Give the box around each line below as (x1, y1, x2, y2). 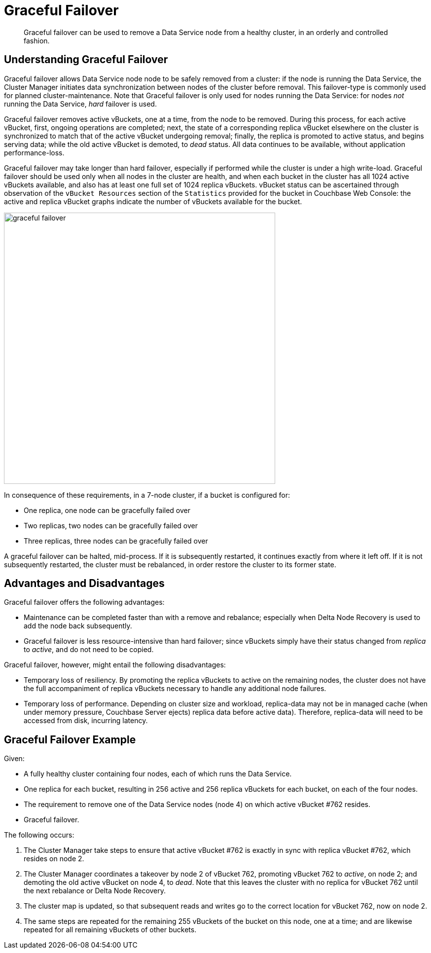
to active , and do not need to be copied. (24, 645, 154, 654)
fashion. (24, 36, 50, 45)
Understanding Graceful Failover (4, 53, 168, 66)
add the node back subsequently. (24, 622, 132, 630)
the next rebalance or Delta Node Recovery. (24, 886, 166, 895)
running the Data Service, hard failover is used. (4, 99, 157, 108)
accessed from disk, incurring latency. (24, 716, 148, 725)
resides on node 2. (24, 854, 84, 863)
